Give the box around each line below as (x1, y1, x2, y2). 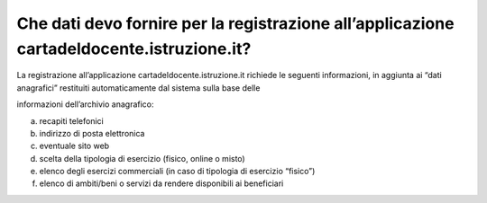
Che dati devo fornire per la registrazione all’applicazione (16, 13, 455, 33)
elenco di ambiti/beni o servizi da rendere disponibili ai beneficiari (39, 178, 284, 189)
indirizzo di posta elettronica (39, 128, 145, 138)
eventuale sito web (39, 140, 110, 152)
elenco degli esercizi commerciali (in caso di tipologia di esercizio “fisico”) (39, 166, 316, 177)
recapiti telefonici (39, 115, 104, 126)
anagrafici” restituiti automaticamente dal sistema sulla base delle (16, 82, 261, 93)
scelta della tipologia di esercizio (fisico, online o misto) (39, 153, 245, 163)
